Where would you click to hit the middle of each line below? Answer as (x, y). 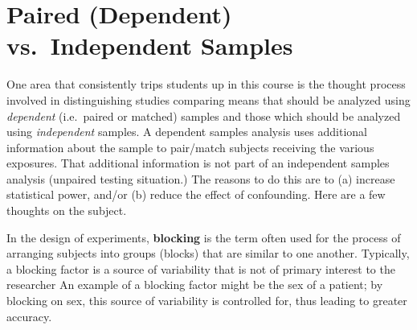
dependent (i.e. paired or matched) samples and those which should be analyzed (204, 115)
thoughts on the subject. (67, 210)
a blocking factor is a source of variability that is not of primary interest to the (201, 268)
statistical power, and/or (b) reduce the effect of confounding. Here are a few (196, 194)
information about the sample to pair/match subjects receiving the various (190, 147)
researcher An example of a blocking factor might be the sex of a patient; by (195, 285)
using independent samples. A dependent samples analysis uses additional (187, 132)
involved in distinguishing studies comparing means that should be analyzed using (208, 99)
